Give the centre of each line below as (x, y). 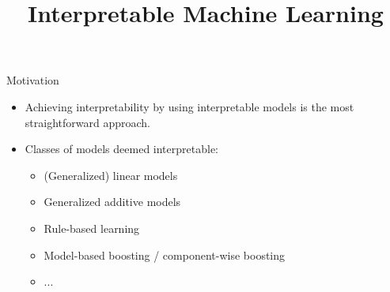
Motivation (33, 80)
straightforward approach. (87, 122)
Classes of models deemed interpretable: (121, 149)
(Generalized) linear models (111, 175)
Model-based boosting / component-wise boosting (165, 255)
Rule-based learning (92, 228)
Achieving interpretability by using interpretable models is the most (189, 106)
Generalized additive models (112, 202)
